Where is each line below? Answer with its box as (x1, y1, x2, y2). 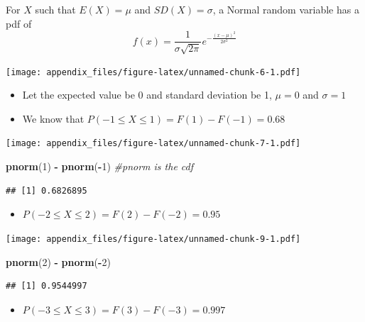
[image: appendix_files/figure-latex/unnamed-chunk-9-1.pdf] (6, 233, 301, 244)
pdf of (6, 16, 32, 30)
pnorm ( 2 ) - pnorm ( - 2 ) (6, 254, 111, 269)
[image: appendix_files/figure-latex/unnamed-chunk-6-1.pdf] (6, 67, 301, 77)
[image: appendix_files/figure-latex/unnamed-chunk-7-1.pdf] (6, 138, 301, 149)
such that (35, 2, 76, 16)
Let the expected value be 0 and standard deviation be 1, (22, 87, 272, 102)
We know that (22, 111, 85, 126)
